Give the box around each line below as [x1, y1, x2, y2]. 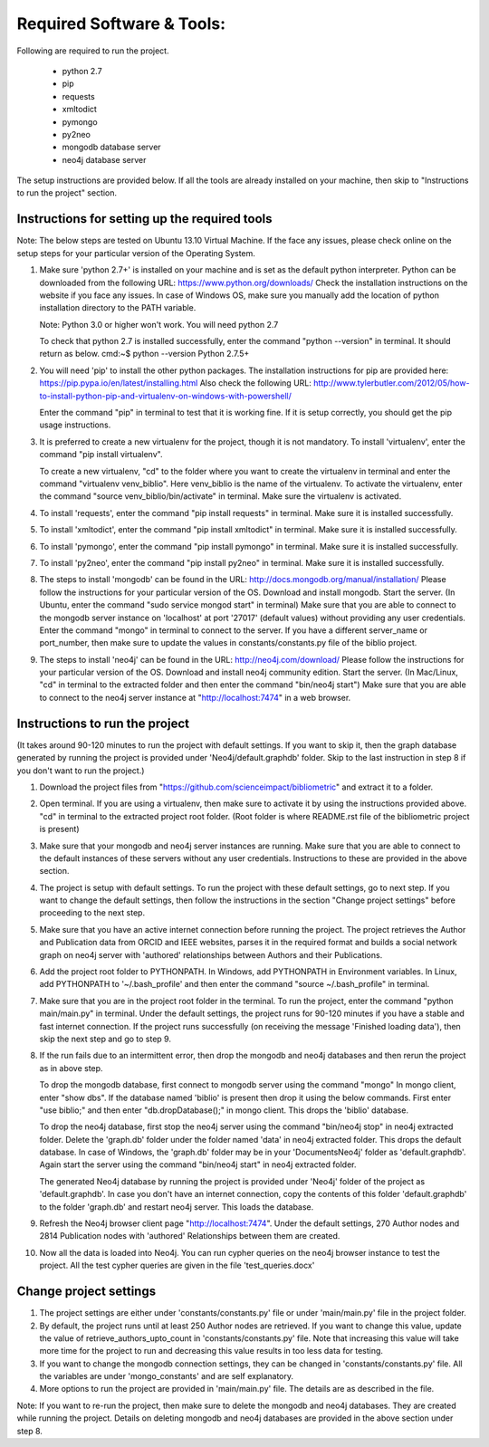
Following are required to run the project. [16, 45, 169, 56]
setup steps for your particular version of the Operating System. [16, 247, 255, 258]
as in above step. [39, 1062, 103, 1073]
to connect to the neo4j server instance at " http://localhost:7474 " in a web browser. [39, 692, 351, 703]
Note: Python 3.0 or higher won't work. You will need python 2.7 [39, 319, 279, 330]
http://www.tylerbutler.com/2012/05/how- [312, 378, 470, 388]
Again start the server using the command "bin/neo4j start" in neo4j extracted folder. [39, 1159, 357, 1170]
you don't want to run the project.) [16, 765, 145, 776]
